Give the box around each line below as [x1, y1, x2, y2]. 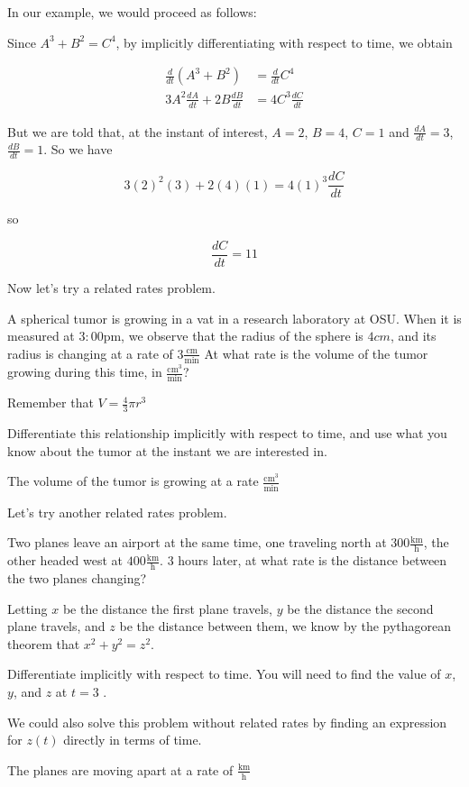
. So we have [43, 140, 113, 159]
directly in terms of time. [63, 730, 202, 749]
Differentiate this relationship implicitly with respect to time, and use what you [7, 424, 447, 443]
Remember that [7, 393, 94, 412]
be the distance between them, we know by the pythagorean [119, 617, 452, 636]
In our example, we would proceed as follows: [7, 3, 257, 21]
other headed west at [7, 551, 124, 570]
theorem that [7, 634, 80, 653]
